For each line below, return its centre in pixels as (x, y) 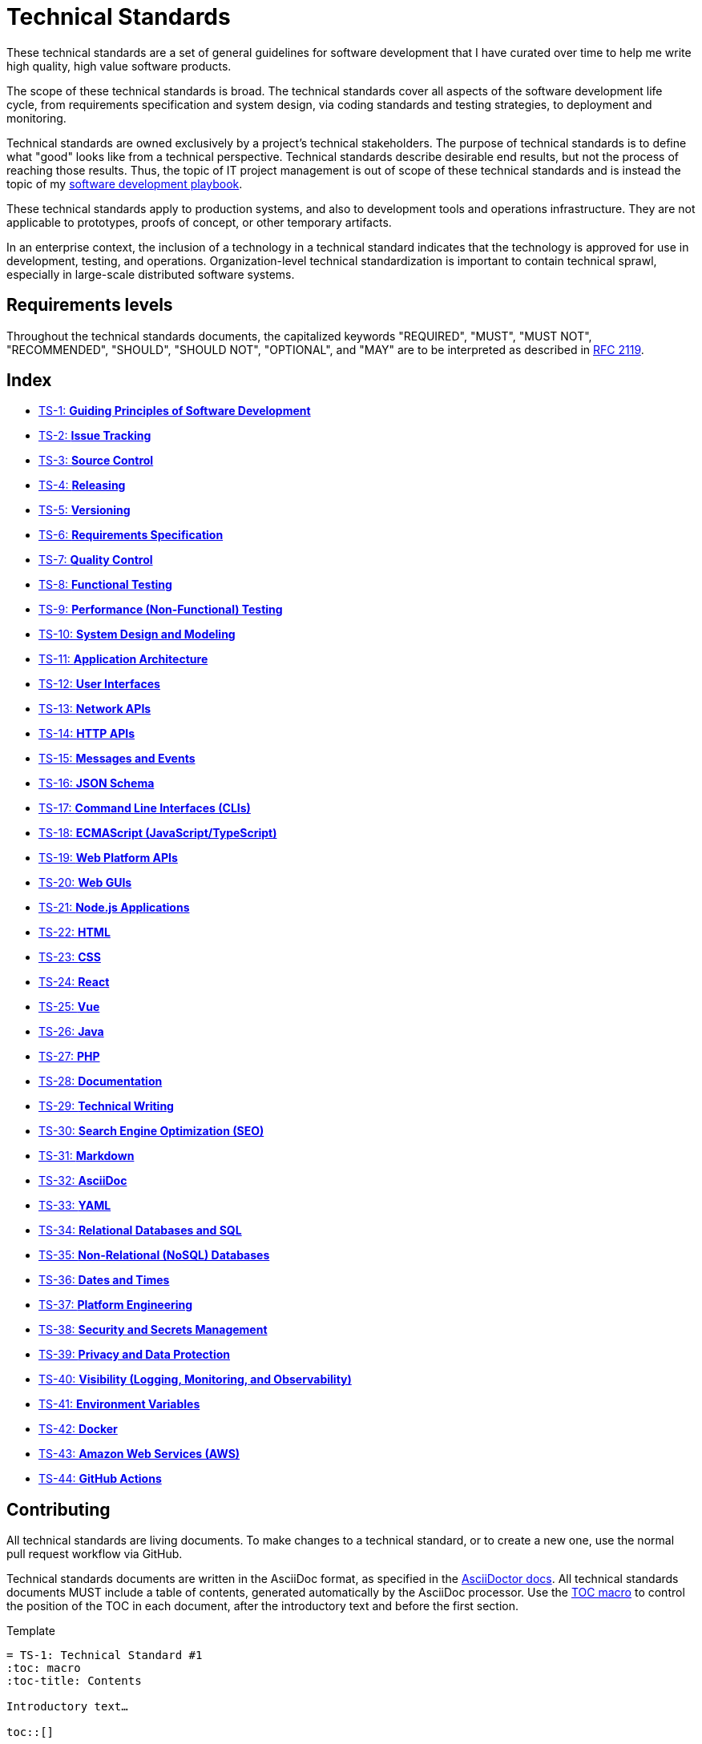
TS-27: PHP (69, 1057)
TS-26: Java (71, 1032)
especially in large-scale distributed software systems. (151, 274)
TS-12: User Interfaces (99, 684)
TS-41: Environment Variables (119, 1404)
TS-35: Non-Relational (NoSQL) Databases (154, 1255)
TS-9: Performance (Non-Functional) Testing (161, 610)
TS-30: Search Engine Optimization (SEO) (151, 1131)
